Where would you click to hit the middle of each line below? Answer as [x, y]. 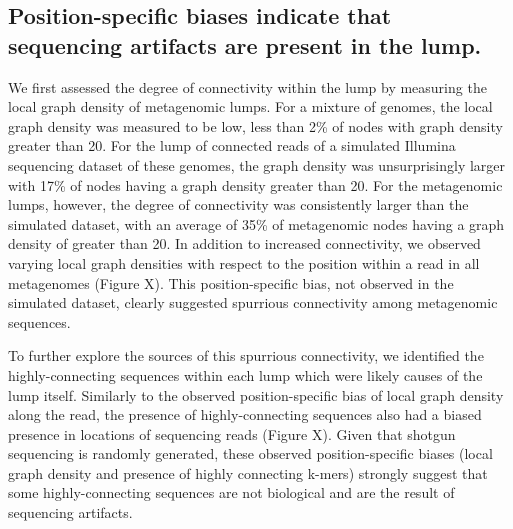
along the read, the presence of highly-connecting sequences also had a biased [245, 414]
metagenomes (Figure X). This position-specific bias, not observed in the [231, 282]
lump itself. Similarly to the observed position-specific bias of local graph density [256, 394]
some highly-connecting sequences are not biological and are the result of [231, 492]
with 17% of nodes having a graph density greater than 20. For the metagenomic [255, 184]
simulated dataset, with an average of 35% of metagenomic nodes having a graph [256, 223]
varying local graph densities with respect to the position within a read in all [244, 262]
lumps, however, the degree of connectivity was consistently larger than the [238, 204]
